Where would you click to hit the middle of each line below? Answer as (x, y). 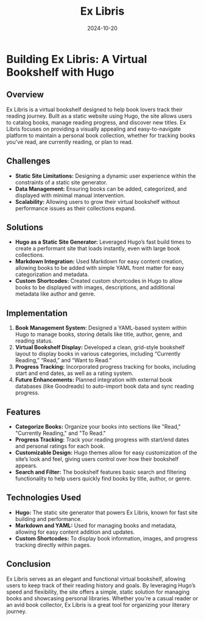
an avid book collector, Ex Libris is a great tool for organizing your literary (98, 605)
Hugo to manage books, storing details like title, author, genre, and (99, 335)
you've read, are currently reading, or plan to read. (70, 142)
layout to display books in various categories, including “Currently (98, 354)
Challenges (28, 161)
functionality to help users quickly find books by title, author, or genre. (103, 478)
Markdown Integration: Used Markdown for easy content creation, (99, 261)
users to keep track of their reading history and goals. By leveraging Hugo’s (101, 585)
